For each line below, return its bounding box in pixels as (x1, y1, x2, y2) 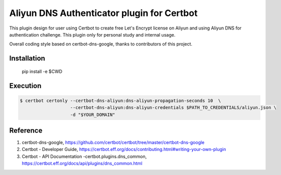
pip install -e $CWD (22, 68, 63, 74)
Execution (9, 81, 42, 90)
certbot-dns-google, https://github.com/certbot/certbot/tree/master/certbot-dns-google (22, 139, 205, 145)
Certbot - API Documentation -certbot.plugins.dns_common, (22, 153, 147, 159)
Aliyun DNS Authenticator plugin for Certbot (9, 7, 198, 18)
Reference (9, 126, 43, 134)
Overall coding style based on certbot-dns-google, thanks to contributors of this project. (9, 41, 193, 47)
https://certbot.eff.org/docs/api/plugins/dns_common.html (22, 160, 143, 166)
